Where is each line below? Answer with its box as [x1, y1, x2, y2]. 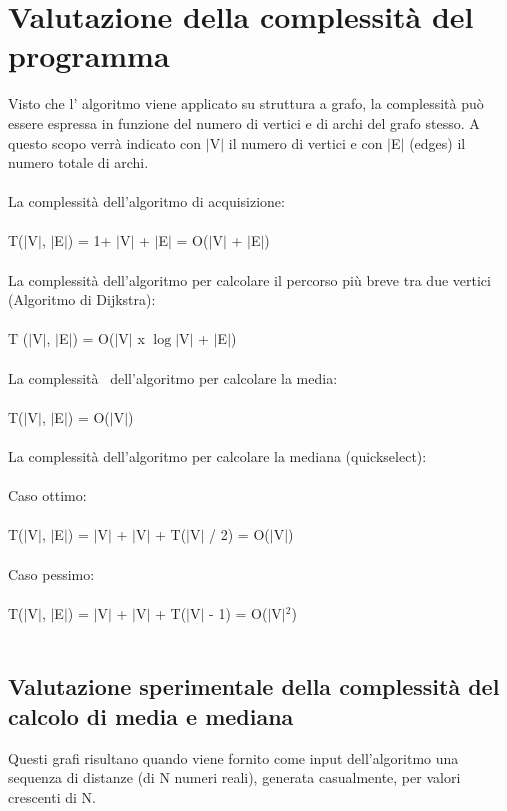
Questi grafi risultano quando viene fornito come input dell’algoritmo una [8, 747, 459, 768]
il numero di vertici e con [228, 132, 383, 153]
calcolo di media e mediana [8, 700, 294, 731]
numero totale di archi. [8, 152, 149, 173]
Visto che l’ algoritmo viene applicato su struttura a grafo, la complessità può [8, 93, 484, 114]
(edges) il [409, 132, 466, 153]
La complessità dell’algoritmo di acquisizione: [8, 191, 285, 212]
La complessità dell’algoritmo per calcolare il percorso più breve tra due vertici [8, 269, 491, 290]
